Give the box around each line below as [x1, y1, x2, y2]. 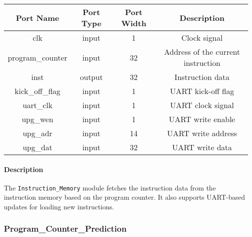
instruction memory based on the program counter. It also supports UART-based [4, 192, 245, 202]
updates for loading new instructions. [4, 202, 114, 212]
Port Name [16, 12, 60, 23]
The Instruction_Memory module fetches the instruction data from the [4, 182, 216, 192]
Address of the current [164, 46, 240, 57]
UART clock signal [170, 99, 234, 111]
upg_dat [22, 142, 52, 153]
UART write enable [169, 113, 236, 125]
